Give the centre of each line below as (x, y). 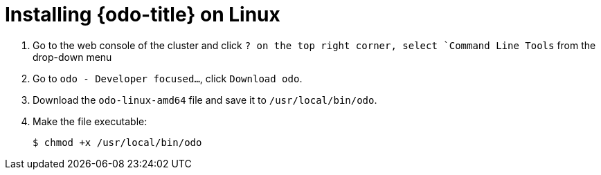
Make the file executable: (90, 121)
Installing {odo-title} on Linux (143, 15)
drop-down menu (72, 57)
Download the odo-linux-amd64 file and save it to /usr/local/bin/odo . (205, 100)
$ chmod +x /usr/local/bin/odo (117, 142)
